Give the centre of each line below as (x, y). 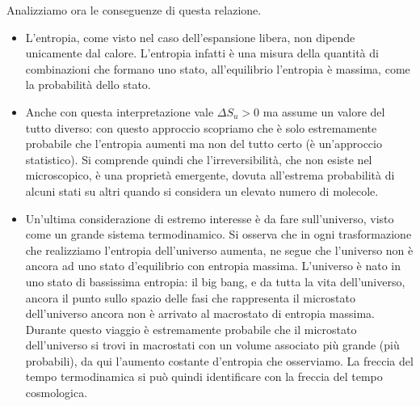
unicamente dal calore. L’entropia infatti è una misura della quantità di (202, 53)
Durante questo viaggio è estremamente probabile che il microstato (191, 329)
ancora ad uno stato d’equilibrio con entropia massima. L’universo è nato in (213, 266)
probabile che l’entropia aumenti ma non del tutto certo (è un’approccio (204, 144)
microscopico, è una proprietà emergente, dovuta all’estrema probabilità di (210, 175)
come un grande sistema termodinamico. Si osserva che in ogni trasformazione (218, 234)
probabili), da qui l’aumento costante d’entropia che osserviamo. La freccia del (219, 360)
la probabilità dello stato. (88, 85)
